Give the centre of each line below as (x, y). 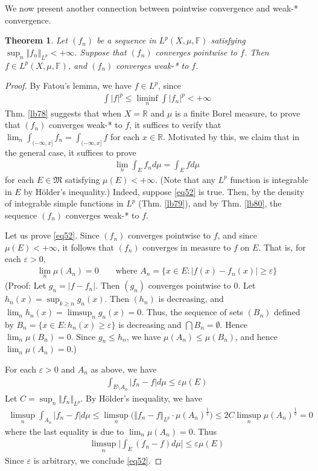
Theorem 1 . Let (37, 40)
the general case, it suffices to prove (71, 152)
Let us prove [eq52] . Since (52, 235)
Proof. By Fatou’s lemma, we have (68, 85)
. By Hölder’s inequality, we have (141, 398)
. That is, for (282, 247)
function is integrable (269, 179)
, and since (237, 235)
